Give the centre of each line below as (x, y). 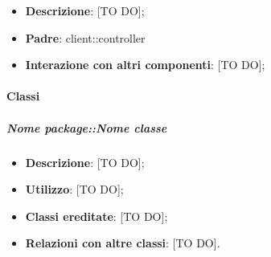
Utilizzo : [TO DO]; (74, 189)
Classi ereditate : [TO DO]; (96, 216)
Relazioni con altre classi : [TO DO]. (123, 243)
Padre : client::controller (85, 37)
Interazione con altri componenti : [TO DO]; (145, 65)
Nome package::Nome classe (87, 127)
